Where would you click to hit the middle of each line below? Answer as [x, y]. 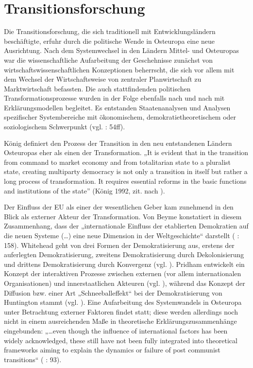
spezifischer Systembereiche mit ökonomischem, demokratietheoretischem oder [120, 117]
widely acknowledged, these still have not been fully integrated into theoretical [121, 340]
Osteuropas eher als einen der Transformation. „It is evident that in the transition [126, 152]
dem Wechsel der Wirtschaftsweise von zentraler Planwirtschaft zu [103, 79]
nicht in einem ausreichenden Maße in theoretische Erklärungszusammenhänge [120, 321]
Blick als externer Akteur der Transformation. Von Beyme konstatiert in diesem [123, 216]
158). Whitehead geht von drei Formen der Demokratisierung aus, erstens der [119, 245]
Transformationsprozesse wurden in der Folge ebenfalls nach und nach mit [114, 98]
